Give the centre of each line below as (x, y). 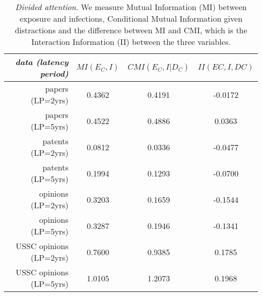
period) (54, 73)
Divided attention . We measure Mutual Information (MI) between (131, 7)
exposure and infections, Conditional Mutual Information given (131, 18)
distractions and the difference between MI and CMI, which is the (131, 30)
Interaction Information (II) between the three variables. (131, 42)
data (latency (42, 62)
